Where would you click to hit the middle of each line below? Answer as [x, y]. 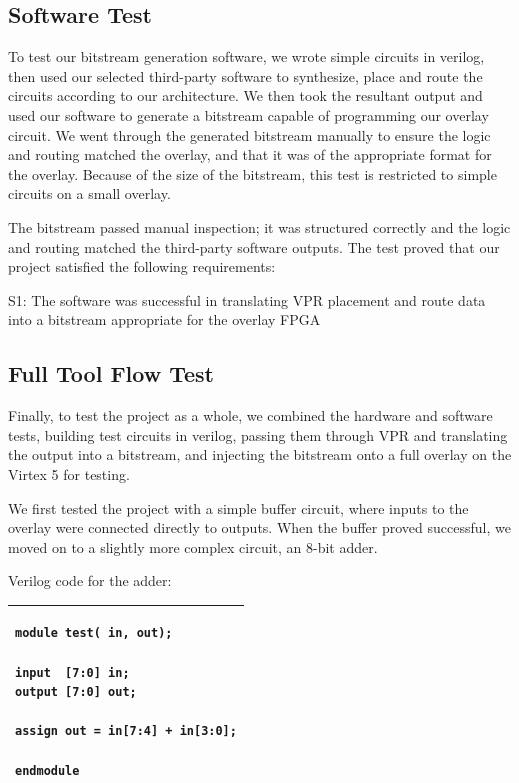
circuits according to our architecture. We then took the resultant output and [245, 95]
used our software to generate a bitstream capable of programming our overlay [248, 114]
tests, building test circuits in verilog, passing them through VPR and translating [258, 434]
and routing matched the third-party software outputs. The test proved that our [254, 246]
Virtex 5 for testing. [69, 473]
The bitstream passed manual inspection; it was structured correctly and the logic [259, 226]
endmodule [47, 770]
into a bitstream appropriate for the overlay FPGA [164, 319]
